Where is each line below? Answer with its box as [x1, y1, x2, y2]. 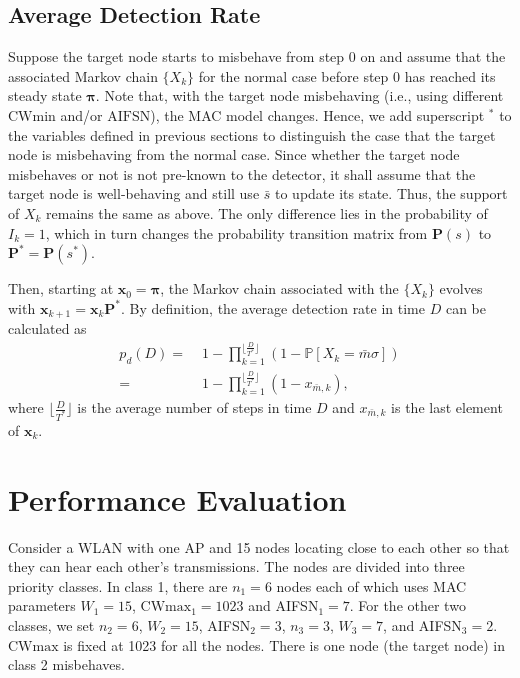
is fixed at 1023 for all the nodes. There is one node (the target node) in [63, 634, 505, 655]
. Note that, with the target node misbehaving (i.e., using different [95, 85, 504, 106]
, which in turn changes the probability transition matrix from [45, 222, 428, 243]
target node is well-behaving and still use [8, 183, 260, 204]
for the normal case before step [198, 65, 389, 86]
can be [445, 297, 486, 318]
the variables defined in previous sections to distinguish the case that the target [8, 124, 496, 145]
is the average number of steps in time [77, 397, 312, 418]
